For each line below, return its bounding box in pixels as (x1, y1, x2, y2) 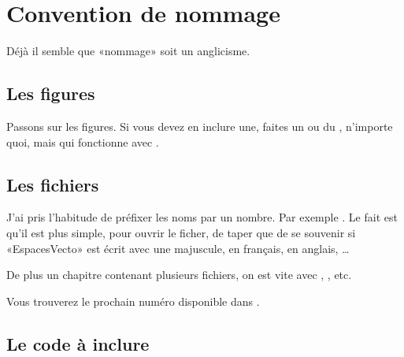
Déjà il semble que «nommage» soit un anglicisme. (6, 43, 250, 59)
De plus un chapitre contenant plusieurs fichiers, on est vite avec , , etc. (6, 266, 352, 283)
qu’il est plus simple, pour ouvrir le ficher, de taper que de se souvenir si (6, 224, 356, 240)
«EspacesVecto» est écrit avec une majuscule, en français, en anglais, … (6, 240, 350, 256)
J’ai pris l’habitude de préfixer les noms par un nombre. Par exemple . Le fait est (6, 209, 398, 225)
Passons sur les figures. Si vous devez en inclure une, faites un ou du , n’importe (6, 117, 393, 134)
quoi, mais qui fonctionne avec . (6, 133, 159, 150)
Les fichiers (6, 172, 99, 196)
